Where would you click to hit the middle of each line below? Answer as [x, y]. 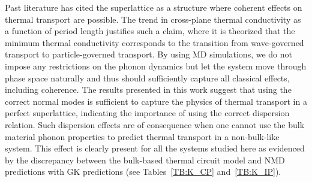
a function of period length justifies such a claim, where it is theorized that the [150, 31]
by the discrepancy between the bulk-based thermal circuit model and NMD [145, 160]
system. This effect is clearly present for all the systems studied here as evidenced [155, 148]
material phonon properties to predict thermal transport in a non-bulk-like [142, 136]
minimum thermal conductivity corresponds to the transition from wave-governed [154, 42]
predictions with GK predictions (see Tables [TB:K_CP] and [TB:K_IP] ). [143, 172]
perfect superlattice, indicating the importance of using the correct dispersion [147, 113]
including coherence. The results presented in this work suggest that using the [148, 90]
